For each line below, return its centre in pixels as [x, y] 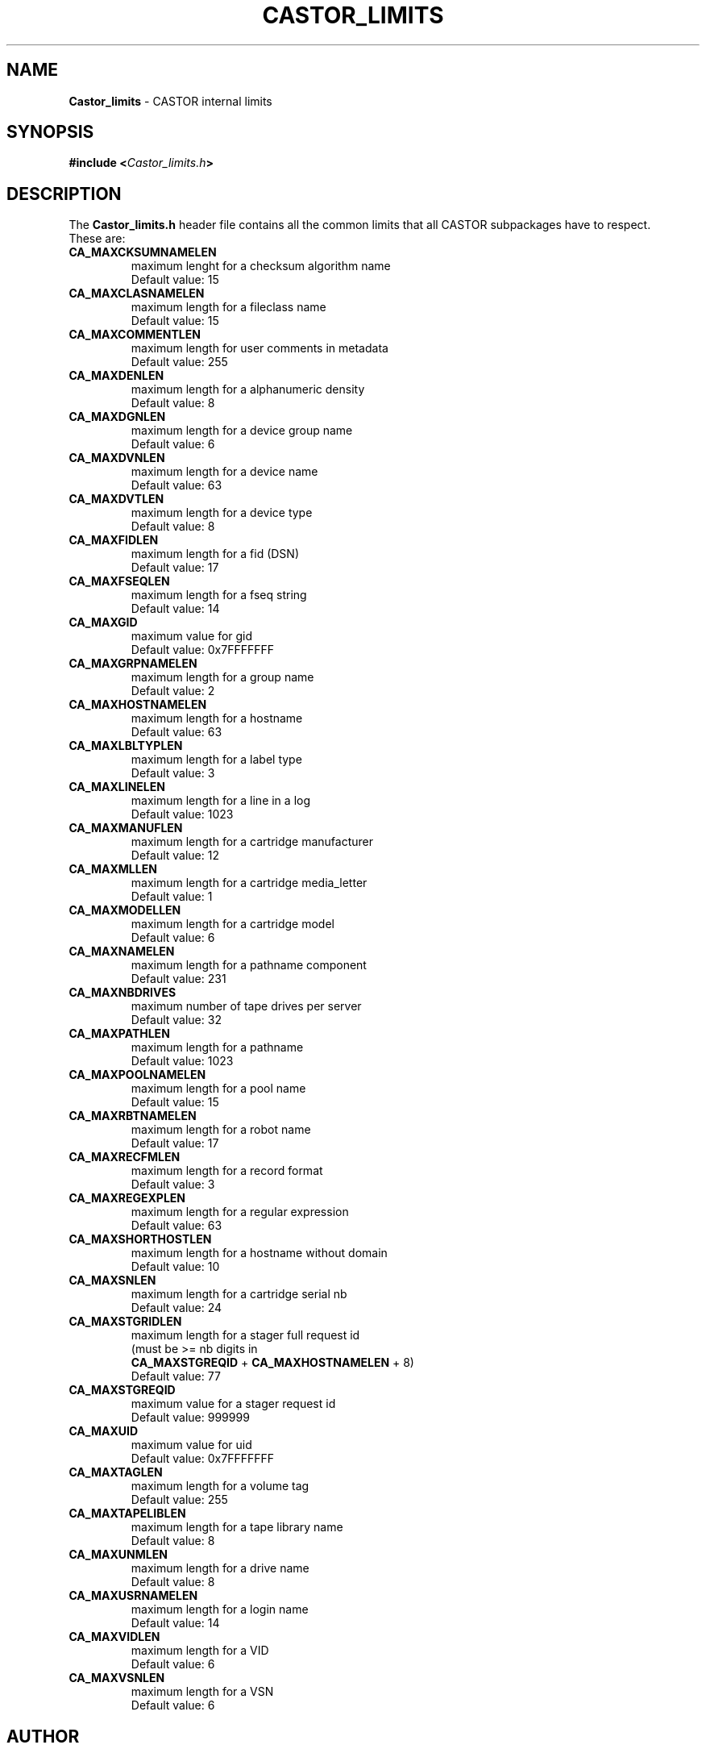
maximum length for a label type [216, 760]
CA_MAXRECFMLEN [125, 1157]
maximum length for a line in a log [220, 801]
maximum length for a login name [220, 1609]
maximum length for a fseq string [219, 595]
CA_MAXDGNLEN [117, 417]
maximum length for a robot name [221, 1130]
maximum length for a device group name [242, 431]
